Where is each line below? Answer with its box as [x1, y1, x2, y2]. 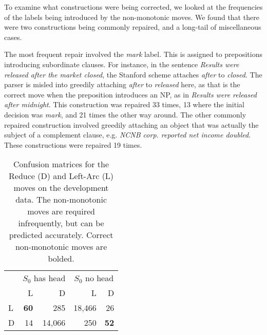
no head [85, 272, 114, 284]
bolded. [48, 252, 74, 265]
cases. [4, 31, 22, 42]
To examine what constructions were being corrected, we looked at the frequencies [4, 2, 263, 12]
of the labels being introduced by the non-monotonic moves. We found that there [4, 11, 259, 22]
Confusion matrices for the [13, 158, 109, 170]
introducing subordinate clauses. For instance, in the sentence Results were [4, 58, 239, 69]
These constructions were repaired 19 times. [4, 139, 142, 150]
